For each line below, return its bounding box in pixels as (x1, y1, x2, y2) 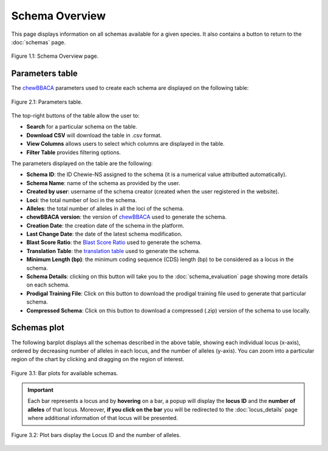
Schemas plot (11, 322, 65, 333)
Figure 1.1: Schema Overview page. (11, 52, 99, 60)
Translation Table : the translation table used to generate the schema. (26, 247, 200, 254)
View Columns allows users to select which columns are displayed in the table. (26, 140, 225, 148)
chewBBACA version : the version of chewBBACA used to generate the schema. (26, 213, 227, 221)
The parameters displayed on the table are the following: (11, 160, 153, 167)
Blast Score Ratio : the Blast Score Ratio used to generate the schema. (26, 239, 202, 246)
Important (27, 386, 54, 394)
